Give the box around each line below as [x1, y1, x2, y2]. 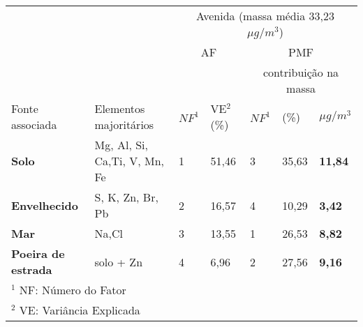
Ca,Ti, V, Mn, [94, 153, 165, 169]
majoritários [94, 116, 154, 132]
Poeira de [11, 245, 65, 261]
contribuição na [263, 64, 339, 80]
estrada [11, 261, 52, 277]
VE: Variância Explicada [19, 302, 140, 318]
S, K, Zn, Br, [94, 189, 158, 205]
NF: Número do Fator [19, 282, 126, 298]
